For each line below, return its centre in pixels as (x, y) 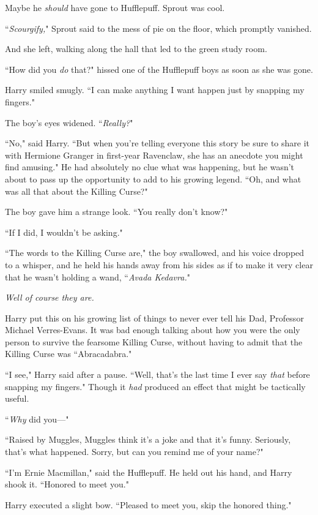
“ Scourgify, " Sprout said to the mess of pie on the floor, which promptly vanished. (158, 28)
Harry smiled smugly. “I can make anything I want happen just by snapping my (155, 90)
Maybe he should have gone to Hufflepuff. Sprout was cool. (115, 7)
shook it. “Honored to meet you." (67, 484)
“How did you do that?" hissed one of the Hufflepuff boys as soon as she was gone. (159, 69)
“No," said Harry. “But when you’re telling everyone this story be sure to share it (157, 143)
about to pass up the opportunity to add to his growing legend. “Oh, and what (153, 179)
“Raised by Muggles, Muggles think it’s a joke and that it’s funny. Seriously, (148, 439)
